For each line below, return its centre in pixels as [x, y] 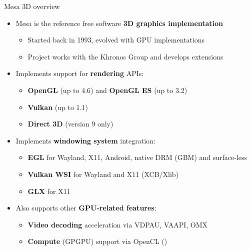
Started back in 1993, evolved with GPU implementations [116, 40]
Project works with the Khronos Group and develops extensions [125, 56]
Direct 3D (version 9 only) [70, 124]
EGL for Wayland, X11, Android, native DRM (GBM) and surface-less [137, 157]
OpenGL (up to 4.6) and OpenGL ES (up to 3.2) [107, 90]
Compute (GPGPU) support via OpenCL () [97, 241]
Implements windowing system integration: [85, 140]
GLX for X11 [49, 191]
